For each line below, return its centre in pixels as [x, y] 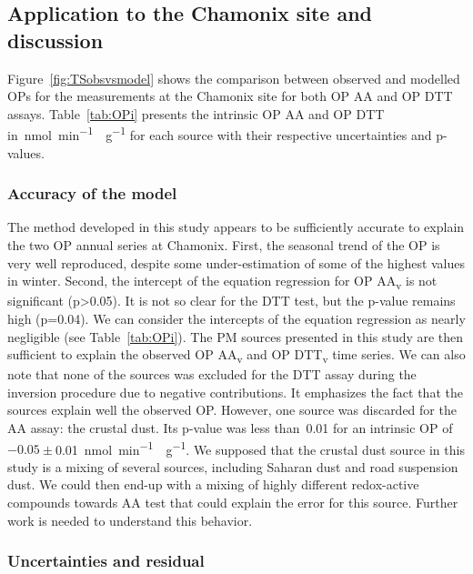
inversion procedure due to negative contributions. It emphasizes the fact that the [235, 392]
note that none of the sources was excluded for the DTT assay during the [212, 374]
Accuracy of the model [92, 193]
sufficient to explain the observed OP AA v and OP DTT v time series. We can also [236, 355]
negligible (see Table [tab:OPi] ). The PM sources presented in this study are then [236, 336]
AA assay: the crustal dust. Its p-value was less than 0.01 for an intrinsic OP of [230, 428]
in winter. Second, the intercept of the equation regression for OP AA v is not [222, 282]
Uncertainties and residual [106, 561]
